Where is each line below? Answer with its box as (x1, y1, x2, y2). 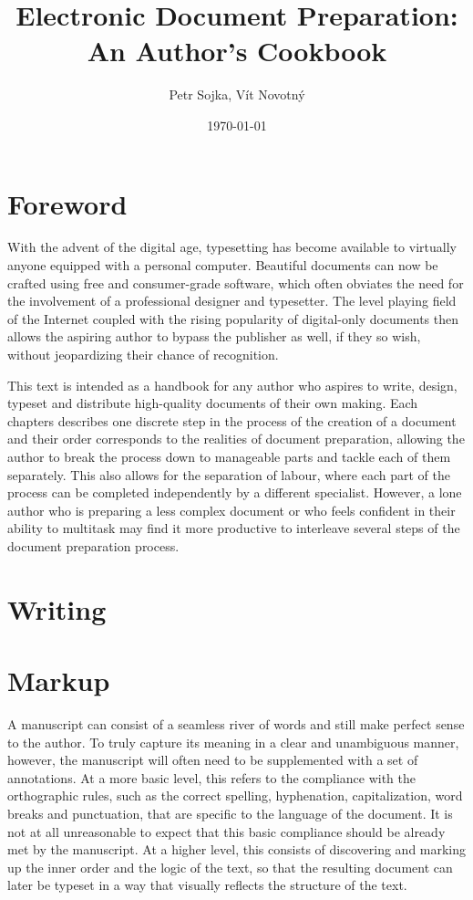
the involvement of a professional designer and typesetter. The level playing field (7, 291, 457, 310)
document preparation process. (7, 536, 180, 555)
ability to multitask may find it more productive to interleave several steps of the (7, 518, 460, 538)
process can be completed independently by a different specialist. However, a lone (7, 483, 462, 502)
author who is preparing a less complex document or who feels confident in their (7, 500, 456, 519)
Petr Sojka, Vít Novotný (169, 85, 305, 104)
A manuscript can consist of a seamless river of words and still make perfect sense (7, 715, 465, 734)
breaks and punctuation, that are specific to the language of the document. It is (7, 804, 453, 822)
